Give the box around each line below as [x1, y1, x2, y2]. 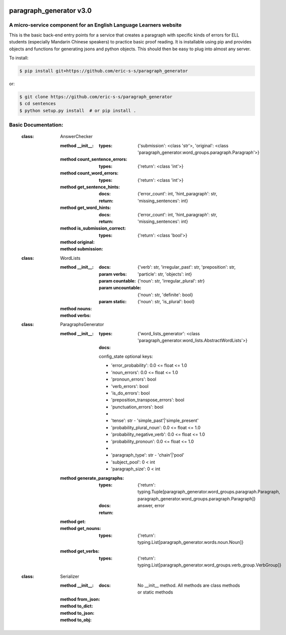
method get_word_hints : [60, 205, 112, 211]
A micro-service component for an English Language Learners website [9, 22, 182, 29]
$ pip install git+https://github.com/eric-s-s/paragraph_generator [19, 68, 188, 73]
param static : [99, 299, 127, 305]
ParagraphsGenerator [60, 321, 104, 327]
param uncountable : [99, 285, 142, 291]
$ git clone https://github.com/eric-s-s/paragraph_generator [19, 94, 172, 100]
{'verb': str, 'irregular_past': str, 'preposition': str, [138, 264, 236, 270]
